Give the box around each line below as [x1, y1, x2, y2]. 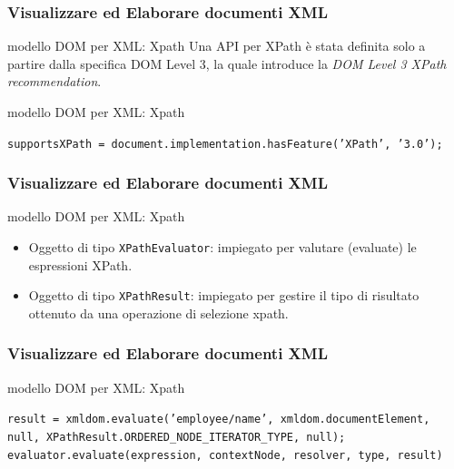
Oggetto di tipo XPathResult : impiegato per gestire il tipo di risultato [28, 286, 419, 305]
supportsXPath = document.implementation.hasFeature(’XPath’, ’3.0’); [7, 137, 443, 151]
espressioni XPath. [28, 255, 133, 274]
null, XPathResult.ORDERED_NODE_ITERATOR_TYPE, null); [7, 431, 346, 445]
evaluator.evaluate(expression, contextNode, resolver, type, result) [7, 448, 443, 462]
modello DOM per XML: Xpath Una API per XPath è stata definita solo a [7, 36, 426, 55]
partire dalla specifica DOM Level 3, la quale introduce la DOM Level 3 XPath [7, 54, 447, 73]
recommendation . [7, 72, 102, 91]
